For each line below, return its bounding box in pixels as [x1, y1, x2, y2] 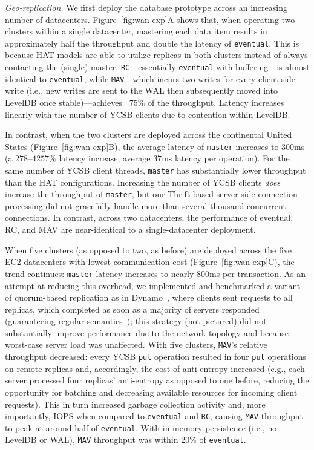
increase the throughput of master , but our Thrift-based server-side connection [5, 187, 298, 200]
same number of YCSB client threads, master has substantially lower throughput [5, 163, 306, 176]
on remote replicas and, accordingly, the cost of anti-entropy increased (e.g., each [5, 362, 305, 374]
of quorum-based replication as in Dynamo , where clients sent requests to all [5, 291, 293, 304]
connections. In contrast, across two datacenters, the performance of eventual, [5, 211, 293, 224]
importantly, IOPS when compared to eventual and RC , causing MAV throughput [5, 409, 303, 422]
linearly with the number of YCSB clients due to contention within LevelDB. [5, 108, 290, 120]
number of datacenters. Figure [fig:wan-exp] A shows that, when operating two [5, 13, 295, 25]
